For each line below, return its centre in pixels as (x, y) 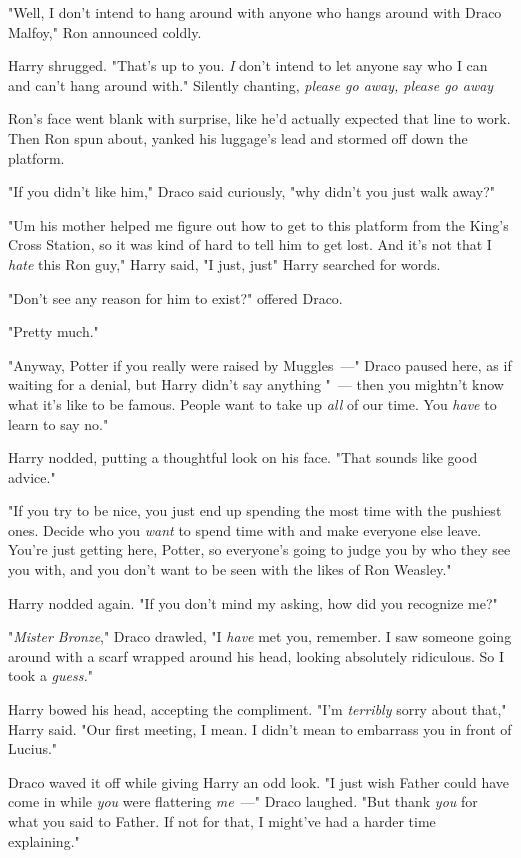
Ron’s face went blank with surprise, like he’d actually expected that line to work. (259, 118)
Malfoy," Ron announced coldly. (105, 31)
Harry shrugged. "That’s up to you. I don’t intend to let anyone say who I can (248, 65)
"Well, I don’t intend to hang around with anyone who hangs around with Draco (255, 12)
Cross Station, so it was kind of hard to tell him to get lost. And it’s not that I (250, 244)
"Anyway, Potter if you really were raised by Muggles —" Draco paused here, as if (260, 364)
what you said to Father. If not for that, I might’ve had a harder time (222, 821)
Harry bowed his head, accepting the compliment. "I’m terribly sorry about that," (257, 709)
